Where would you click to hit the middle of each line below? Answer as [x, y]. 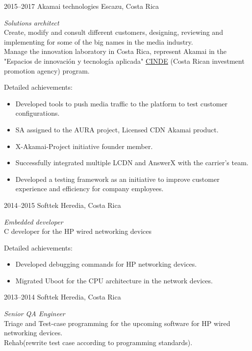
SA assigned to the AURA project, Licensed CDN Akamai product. [117, 129]
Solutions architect [32, 22]
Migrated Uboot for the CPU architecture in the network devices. [114, 280]
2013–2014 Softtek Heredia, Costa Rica [63, 297]
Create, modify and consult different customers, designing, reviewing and [113, 32]
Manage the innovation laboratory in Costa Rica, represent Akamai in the [115, 51]
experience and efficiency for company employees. [89, 188]
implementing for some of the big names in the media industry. [99, 41]
